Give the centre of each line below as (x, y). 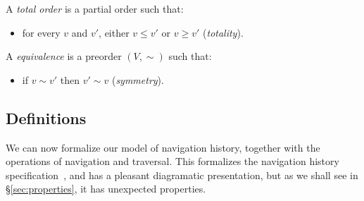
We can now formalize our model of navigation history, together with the (163, 147)
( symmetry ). (138, 79)
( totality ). (223, 32)
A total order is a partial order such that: (95, 8)
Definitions (46, 117)
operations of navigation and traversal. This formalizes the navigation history (172, 161)
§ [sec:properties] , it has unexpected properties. (106, 189)
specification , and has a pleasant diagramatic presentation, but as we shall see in (182, 175)
